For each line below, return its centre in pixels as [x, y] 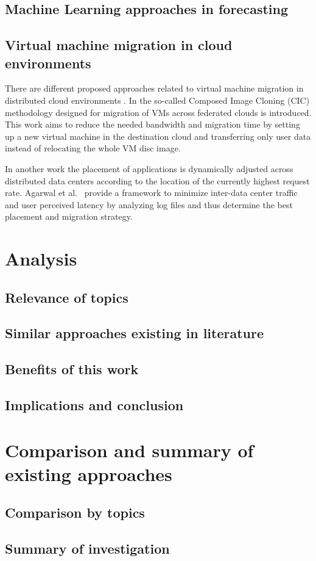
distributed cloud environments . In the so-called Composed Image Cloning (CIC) [157, 100]
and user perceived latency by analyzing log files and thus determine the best [149, 204]
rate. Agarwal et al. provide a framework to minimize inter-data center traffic [151, 193]
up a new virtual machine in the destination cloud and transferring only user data [158, 136]
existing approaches [89, 473]
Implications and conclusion [94, 405]
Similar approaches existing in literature [135, 333]
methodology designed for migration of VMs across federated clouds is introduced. [158, 112]
